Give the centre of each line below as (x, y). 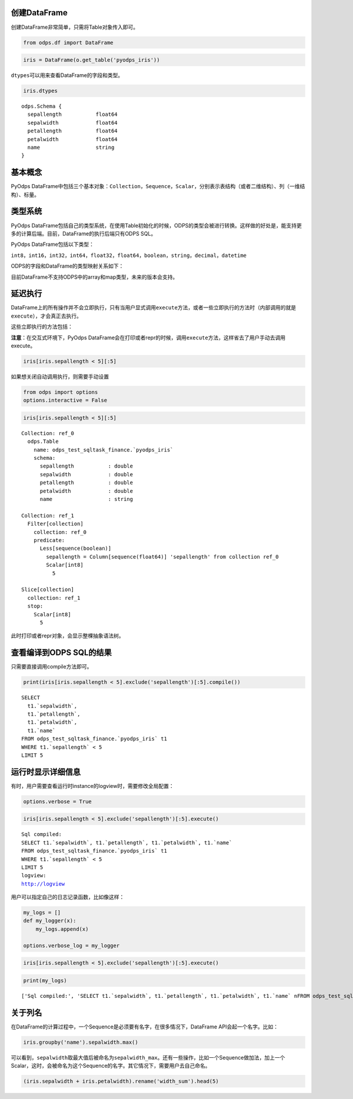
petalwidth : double (86, 491)
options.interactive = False (65, 400)
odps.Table (43, 442)
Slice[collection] (48, 590)
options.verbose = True (58, 801)
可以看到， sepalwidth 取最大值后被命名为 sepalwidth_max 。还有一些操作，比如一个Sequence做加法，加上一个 (148, 1057)
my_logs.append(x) (62, 929)
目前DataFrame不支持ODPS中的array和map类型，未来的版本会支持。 (94, 277)
